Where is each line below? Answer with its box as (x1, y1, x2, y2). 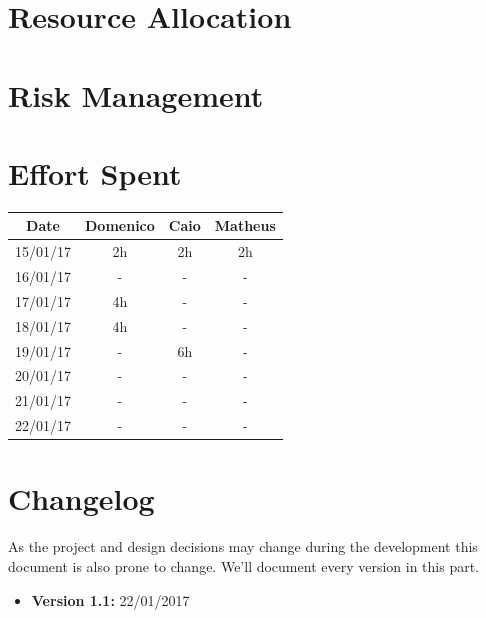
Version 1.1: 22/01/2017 (31, 589, 190, 610)
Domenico (85, 215, 155, 236)
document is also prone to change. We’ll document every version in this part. (8, 555, 480, 576)
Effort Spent (8, 152, 182, 193)
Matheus (214, 215, 276, 236)
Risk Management (8, 74, 264, 115)
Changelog (8, 478, 155, 519)
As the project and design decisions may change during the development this (8, 536, 478, 557)
